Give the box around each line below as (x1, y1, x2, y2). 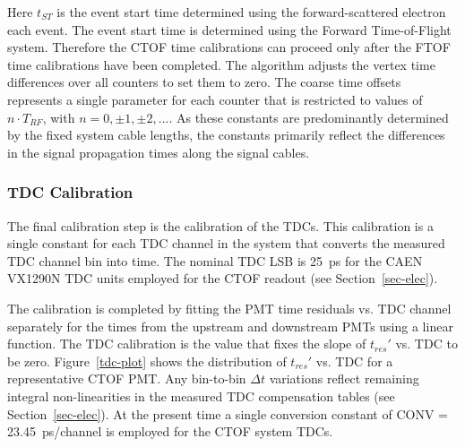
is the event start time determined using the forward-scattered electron (56, 3, 446, 21)
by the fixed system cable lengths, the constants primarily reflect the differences (7, 125, 445, 144)
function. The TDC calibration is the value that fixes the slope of (7, 334, 366, 353)
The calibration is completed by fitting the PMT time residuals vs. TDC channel (7, 298, 452, 317)
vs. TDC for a (315, 351, 393, 370)
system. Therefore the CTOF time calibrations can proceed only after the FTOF (7, 38, 451, 56)
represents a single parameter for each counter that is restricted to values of (7, 90, 423, 108)
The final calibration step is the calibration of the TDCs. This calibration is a (7, 216, 434, 235)
